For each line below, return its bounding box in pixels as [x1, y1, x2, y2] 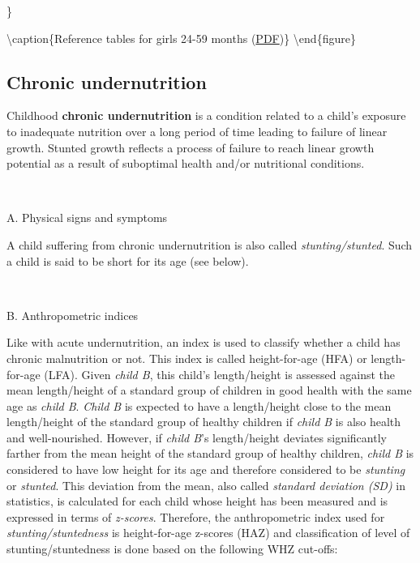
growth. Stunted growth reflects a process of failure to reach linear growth [6, 139, 375, 156]
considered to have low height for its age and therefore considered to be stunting [6, 461, 405, 478]
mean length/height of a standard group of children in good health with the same [6, 382, 412, 399]
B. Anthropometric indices [6, 306, 139, 323]
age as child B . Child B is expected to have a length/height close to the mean [6, 397, 392, 414]
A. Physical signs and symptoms [6, 209, 168, 226]
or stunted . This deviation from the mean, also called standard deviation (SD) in [6, 476, 405, 493]
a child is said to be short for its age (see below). [6, 252, 249, 269]
